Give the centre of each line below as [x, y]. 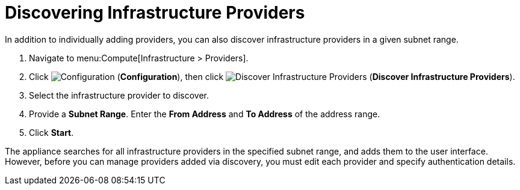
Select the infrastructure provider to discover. [119, 95]
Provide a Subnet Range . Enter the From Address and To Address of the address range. [205, 114]
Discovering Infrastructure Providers [155, 13]
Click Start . [51, 132]
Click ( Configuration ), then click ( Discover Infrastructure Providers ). [272, 76]
